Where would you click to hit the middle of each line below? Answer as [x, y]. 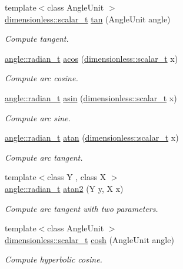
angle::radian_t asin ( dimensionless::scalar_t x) [91, 97]
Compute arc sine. [38, 117]
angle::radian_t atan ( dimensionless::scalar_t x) [92, 137]
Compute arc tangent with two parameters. [81, 208]
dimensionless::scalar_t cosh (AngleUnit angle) [89, 239]
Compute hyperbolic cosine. [54, 259]
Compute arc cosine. [41, 78]
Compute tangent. [37, 39]
